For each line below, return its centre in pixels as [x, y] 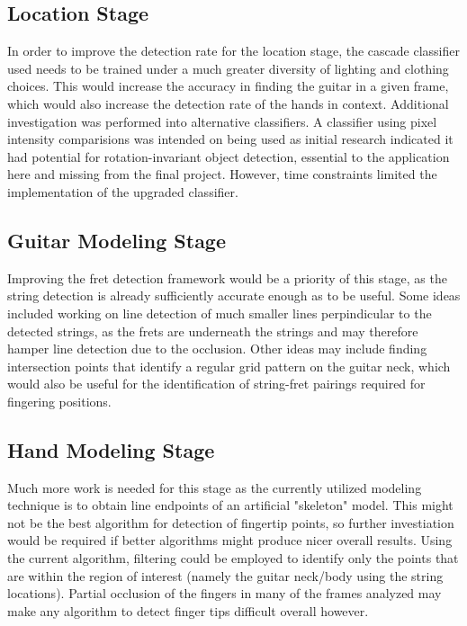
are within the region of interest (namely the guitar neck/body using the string [225, 575]
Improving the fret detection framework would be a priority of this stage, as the [227, 277]
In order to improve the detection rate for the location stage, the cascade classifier [233, 51]
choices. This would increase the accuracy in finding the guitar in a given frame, [228, 86]
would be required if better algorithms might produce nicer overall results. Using [230, 540]
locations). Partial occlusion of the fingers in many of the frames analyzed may [225, 593]
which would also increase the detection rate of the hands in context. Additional [228, 103]
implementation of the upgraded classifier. [123, 191]
